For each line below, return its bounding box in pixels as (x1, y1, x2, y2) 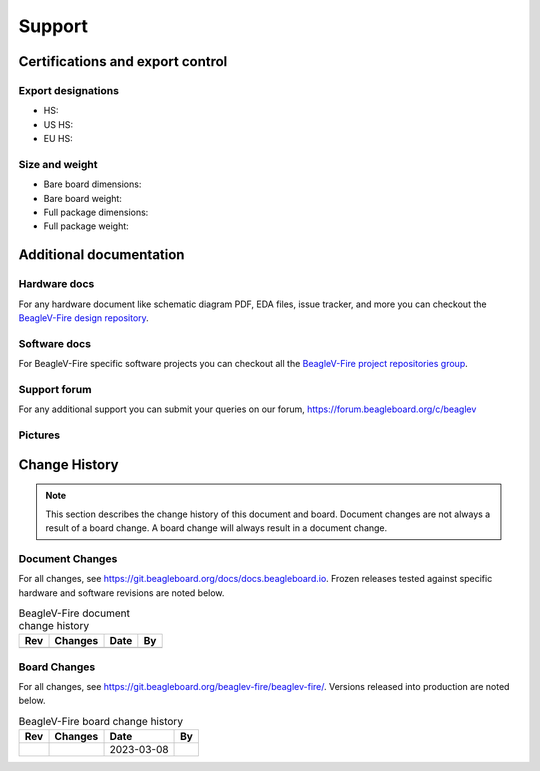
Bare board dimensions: (43, 178, 142, 190)
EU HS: (43, 133, 74, 145)
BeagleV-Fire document (18, 606, 130, 620)
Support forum (18, 382, 92, 396)
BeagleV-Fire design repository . (18, 311, 149, 324)
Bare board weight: (43, 192, 122, 204)
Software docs (18, 336, 92, 350)
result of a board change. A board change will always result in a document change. (45, 521, 388, 534)
